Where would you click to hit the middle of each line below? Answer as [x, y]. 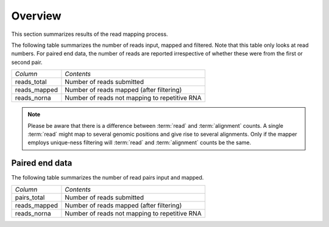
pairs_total [30, 197]
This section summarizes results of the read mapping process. [90, 34]
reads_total [31, 82]
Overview [36, 16]
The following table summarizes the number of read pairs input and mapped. [108, 178]
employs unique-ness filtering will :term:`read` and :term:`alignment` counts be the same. [140, 142]
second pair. [27, 62]
